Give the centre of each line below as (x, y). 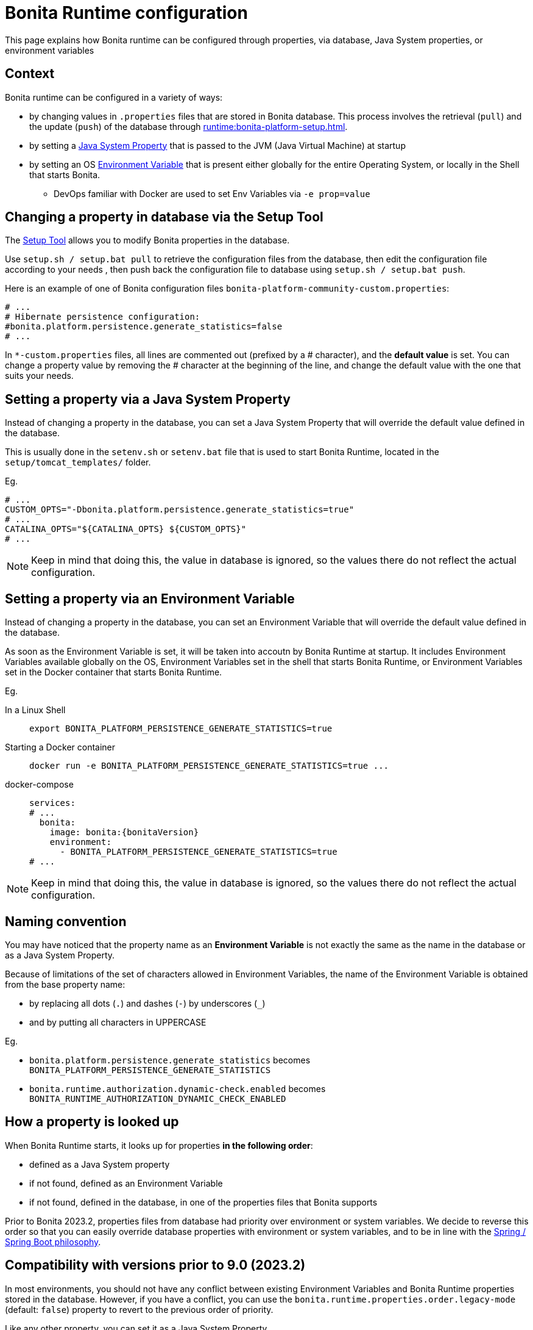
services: (52, 803)
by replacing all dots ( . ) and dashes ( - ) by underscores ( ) (147, 1003)
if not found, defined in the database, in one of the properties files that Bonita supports (203, 1202)
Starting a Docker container (60, 747)
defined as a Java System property (100, 1164)
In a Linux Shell (35, 710)
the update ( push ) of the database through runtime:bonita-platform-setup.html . (189, 126)
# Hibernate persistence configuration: (103, 317)
